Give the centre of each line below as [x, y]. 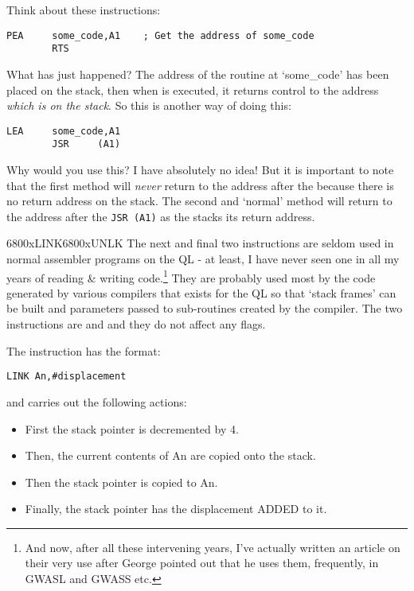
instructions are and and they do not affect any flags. [136, 324]
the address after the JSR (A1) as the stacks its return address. [161, 216]
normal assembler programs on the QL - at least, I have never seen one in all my [203, 259]
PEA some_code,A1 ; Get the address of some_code [160, 35]
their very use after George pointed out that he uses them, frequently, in [202, 563]
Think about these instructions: [84, 10]
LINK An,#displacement [66, 377]
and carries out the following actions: [97, 401]
